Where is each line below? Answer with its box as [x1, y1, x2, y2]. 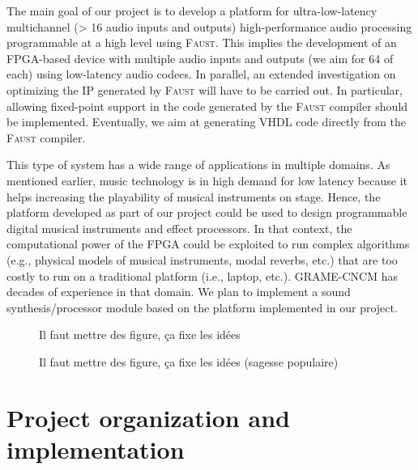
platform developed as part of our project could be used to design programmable [6, 204, 407, 221]
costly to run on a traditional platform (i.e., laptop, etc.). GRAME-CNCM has [6, 267, 399, 284]
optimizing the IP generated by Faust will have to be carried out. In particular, [6, 81, 403, 98]
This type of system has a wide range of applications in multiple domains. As [6, 156, 390, 173]
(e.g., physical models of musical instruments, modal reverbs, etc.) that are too [6, 251, 398, 268]
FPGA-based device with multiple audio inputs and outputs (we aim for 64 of [6, 49, 394, 66]
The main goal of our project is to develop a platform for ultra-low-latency [6, 2, 377, 19]
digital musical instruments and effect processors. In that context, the [6, 219, 352, 236]
